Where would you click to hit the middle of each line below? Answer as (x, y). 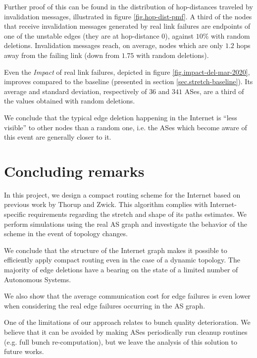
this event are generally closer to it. (58, 137)
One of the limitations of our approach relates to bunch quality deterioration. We (127, 322)
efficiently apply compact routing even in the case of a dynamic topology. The (122, 260)
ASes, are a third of (214, 91)
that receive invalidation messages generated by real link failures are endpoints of (127, 26)
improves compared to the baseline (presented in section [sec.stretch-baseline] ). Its (128, 81)
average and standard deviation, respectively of (76, 91)
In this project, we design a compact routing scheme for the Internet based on (122, 194)
